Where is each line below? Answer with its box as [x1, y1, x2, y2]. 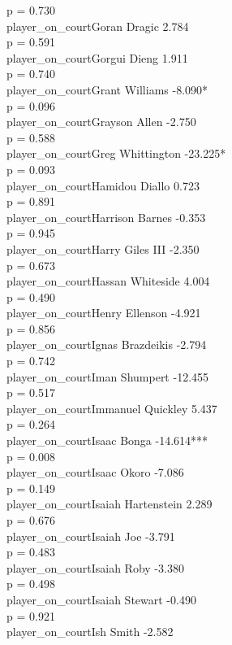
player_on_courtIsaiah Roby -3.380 [6, 559, 184, 576]
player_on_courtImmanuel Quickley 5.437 [6, 399, 217, 416]
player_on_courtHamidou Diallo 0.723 [6, 177, 200, 194]
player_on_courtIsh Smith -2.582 [6, 623, 174, 640]
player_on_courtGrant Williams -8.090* [6, 81, 208, 98]
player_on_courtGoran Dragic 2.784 [6, 17, 189, 34]
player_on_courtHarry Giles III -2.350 [6, 240, 200, 257]
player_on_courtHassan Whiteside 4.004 [6, 272, 210, 290]
